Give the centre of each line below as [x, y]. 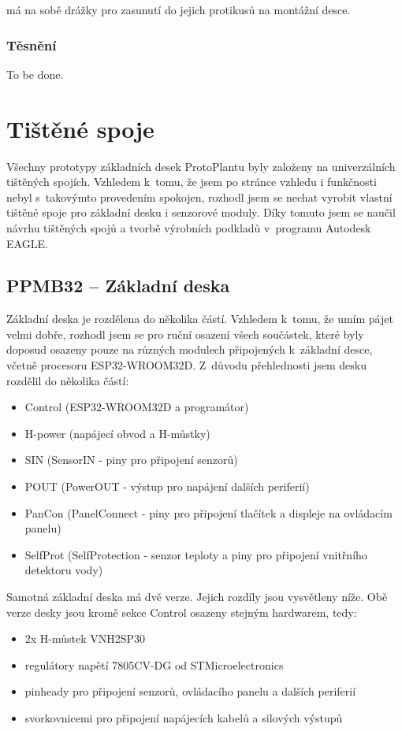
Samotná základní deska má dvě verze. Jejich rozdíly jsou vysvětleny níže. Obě [197, 597]
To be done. [35, 74]
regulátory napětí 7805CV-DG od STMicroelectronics [154, 664]
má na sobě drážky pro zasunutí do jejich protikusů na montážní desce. [179, 9]
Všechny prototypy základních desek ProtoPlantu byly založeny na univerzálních [201, 166]
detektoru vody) [64, 570]
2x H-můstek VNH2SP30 [85, 638]
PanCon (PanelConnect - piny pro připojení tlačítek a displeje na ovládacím [208, 512]
